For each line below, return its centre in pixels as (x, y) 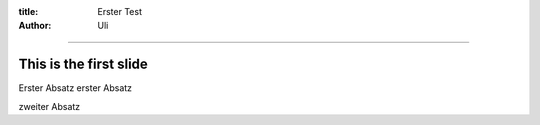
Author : (35, 26)
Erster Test (119, 11)
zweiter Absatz (49, 106)
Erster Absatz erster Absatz (75, 88)
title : (28, 11)
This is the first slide (83, 64)
